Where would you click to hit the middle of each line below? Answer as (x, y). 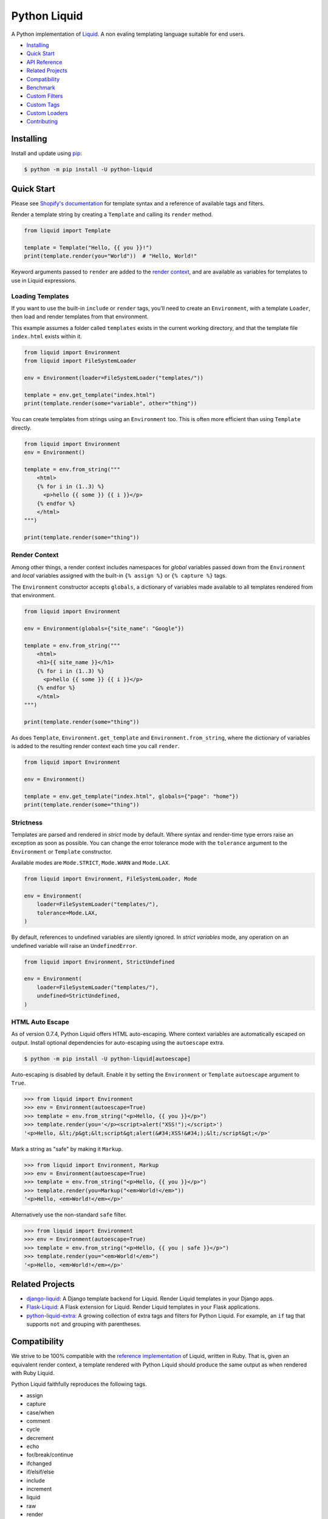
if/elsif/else (40, 1472)
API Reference (44, 62)
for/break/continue (50, 1455)
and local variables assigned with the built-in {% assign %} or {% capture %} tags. (119, 576)
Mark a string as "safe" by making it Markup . (67, 1149)
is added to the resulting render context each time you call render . (95, 746)
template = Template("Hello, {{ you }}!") (88, 248)
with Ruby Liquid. (33, 1373)
